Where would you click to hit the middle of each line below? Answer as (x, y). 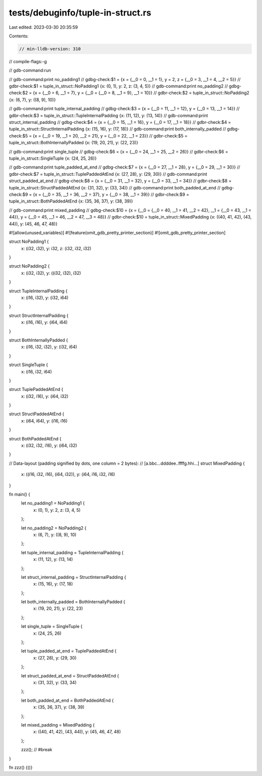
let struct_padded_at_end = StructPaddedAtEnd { (70, 675)
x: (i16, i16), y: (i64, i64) (44, 322)
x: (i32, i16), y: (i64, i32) (45, 396)
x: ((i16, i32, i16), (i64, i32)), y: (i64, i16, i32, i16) (68, 474)
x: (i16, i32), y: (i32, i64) (45, 298)
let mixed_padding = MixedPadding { (58, 725)
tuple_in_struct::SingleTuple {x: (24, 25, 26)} (53, 158)
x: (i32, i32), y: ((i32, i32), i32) (51, 273)
